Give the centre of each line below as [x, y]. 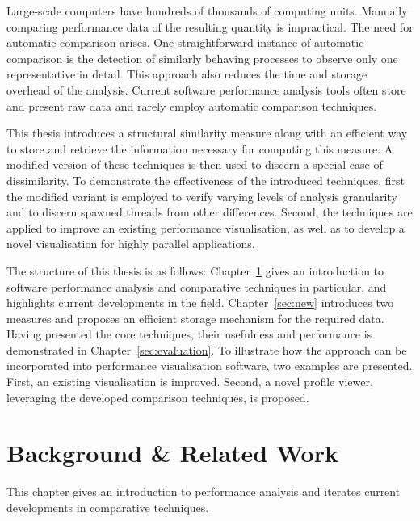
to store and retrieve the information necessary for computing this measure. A [200, 148]
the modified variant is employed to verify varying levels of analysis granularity [202, 196]
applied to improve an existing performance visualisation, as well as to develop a [206, 227]
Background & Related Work [172, 453]
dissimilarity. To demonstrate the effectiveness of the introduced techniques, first [206, 180]
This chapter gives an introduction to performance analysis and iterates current [204, 492]
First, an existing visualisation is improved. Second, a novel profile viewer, [190, 382]
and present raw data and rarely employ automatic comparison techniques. [192, 105]
